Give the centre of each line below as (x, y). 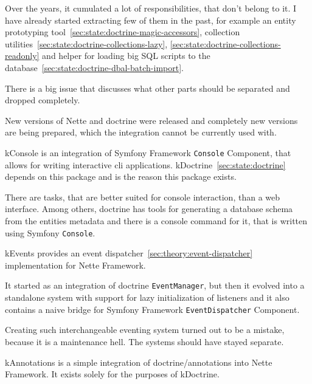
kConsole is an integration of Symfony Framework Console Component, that (148, 152)
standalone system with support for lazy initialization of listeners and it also (147, 297)
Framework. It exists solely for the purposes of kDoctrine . (112, 374)
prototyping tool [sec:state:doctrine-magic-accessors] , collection (123, 32)
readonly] (22, 56)
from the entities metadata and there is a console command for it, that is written (156, 220)
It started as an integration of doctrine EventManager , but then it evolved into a (155, 285)
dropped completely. (43, 100)
